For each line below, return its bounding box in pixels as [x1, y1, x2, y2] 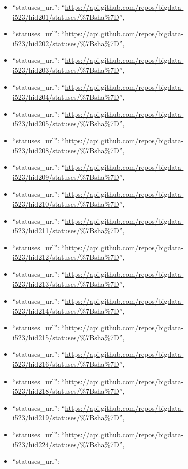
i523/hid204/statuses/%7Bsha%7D [12, 91, 119, 102]
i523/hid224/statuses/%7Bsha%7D [12, 439, 119, 449]
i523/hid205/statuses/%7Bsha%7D [12, 118, 119, 129]
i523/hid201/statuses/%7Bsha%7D [12, 11, 119, 22]
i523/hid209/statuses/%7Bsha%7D [12, 171, 119, 182]
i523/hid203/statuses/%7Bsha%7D [12, 64, 119, 75]
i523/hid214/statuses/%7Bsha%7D [12, 305, 119, 316]
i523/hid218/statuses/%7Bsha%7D [12, 386, 119, 396]
